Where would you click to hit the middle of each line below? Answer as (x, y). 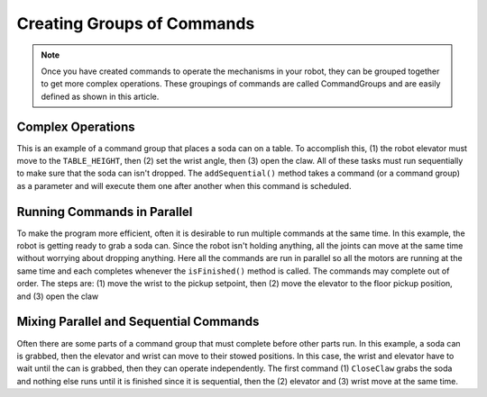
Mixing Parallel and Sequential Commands (138, 322)
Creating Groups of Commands (136, 23)
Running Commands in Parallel (105, 212)
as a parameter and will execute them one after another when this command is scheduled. (184, 185)
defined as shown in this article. (100, 96)
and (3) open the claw (58, 296)
